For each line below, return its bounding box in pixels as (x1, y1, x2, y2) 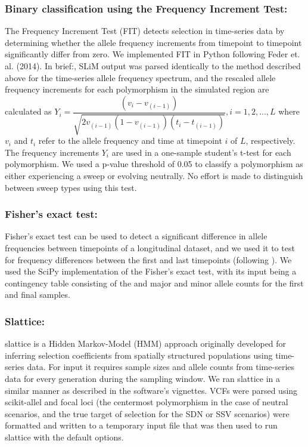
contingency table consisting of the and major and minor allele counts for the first (5, 276, 304, 289)
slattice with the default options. (5, 430, 124, 443)
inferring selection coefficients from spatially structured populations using (5, 349, 273, 361)
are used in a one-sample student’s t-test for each (111, 146, 291, 158)
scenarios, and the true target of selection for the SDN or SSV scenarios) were (5, 407, 290, 420)
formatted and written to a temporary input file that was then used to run (5, 419, 278, 431)
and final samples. (5, 288, 70, 301)
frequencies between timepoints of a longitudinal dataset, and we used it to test (5, 241, 295, 254)
